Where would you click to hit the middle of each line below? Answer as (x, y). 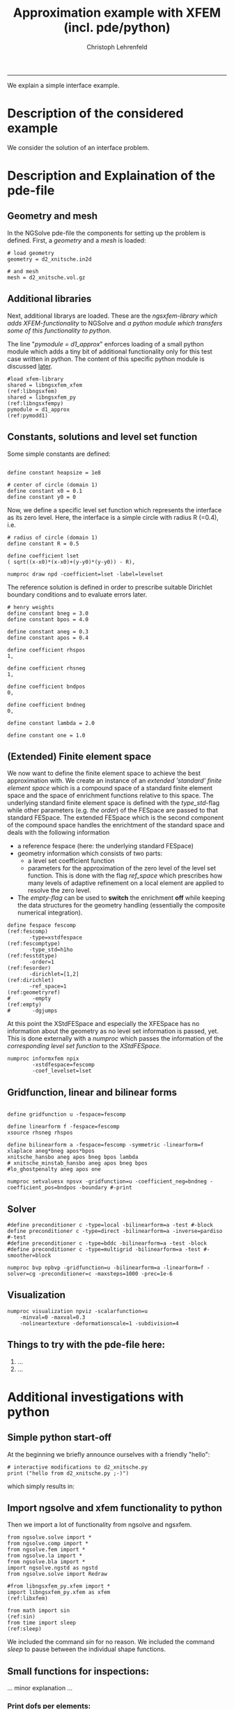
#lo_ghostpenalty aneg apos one (54, 1170)
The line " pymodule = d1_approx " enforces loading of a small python (106, 344)
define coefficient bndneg (46, 705)
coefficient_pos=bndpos (42, 1188)
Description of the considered (95, 114)
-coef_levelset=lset (62, 1071)
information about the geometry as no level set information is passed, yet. (113, 1031)
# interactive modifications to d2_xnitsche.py (78, 1467)
